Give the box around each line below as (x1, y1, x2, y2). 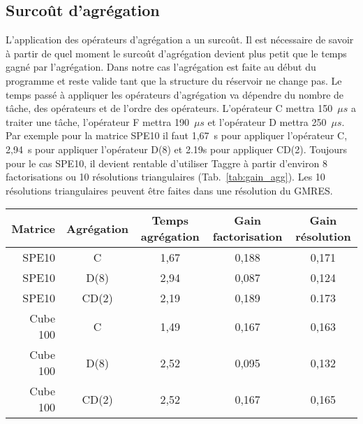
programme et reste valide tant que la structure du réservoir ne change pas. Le (6, 73, 342, 87)
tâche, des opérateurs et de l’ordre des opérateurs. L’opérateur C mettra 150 (6, 101, 333, 115)
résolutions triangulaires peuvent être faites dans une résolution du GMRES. (6, 183, 333, 197)
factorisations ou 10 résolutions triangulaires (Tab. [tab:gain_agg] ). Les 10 (6, 169, 325, 184)
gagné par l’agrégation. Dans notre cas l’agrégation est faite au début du (6, 59, 316, 74)
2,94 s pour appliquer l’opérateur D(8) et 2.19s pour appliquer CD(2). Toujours (6, 141, 348, 156)
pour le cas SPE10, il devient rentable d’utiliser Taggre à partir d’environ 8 (6, 155, 327, 170)
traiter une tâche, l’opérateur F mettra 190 (6, 114, 189, 129)
